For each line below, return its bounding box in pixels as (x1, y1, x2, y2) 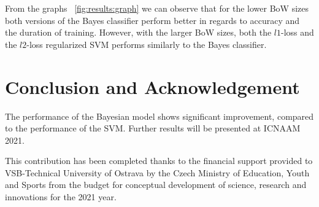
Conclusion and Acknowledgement (5, 74, 300, 99)
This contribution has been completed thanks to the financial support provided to (5, 154, 313, 167)
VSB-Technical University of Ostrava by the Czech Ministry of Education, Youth (5, 166, 310, 179)
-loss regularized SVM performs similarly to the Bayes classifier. (26, 37, 267, 50)
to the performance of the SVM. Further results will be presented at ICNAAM (5, 122, 301, 135)
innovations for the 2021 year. (5, 190, 117, 203)
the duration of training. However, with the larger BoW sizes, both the (5, 26, 272, 39)
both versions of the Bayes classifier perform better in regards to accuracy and (5, 14, 300, 26)
